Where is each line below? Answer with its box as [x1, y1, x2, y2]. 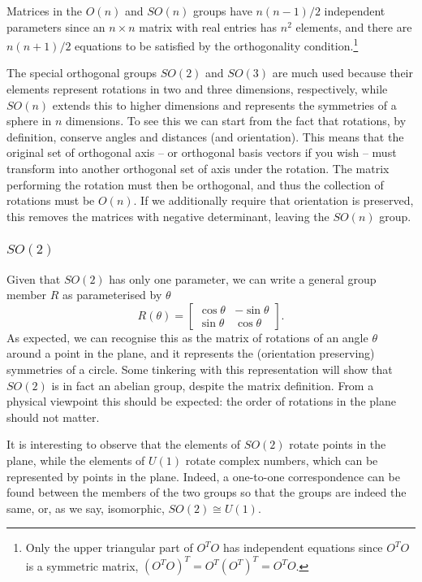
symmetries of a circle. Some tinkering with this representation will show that [6, 361, 393, 378]
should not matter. [6, 408, 100, 425]
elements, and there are [295, 18, 412, 35]
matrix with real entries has [139, 18, 278, 35]
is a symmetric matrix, [25, 557, 139, 574]
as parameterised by [62, 286, 162, 303]
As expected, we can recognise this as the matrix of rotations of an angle [6, 328, 368, 345]
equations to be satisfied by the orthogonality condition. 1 [75, 35, 359, 54]
